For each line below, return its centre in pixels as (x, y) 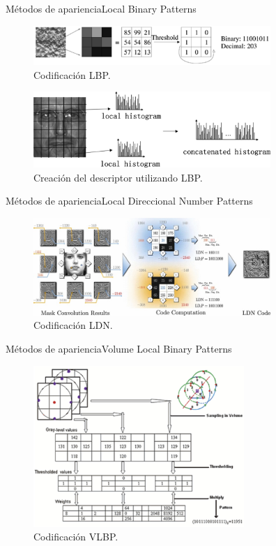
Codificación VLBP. (76, 537)
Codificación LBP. (72, 74)
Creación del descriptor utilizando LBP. (118, 177)
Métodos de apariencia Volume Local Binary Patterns (119, 348)
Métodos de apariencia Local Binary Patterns (101, 8)
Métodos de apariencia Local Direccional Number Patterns (129, 201)
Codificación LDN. (73, 325)
